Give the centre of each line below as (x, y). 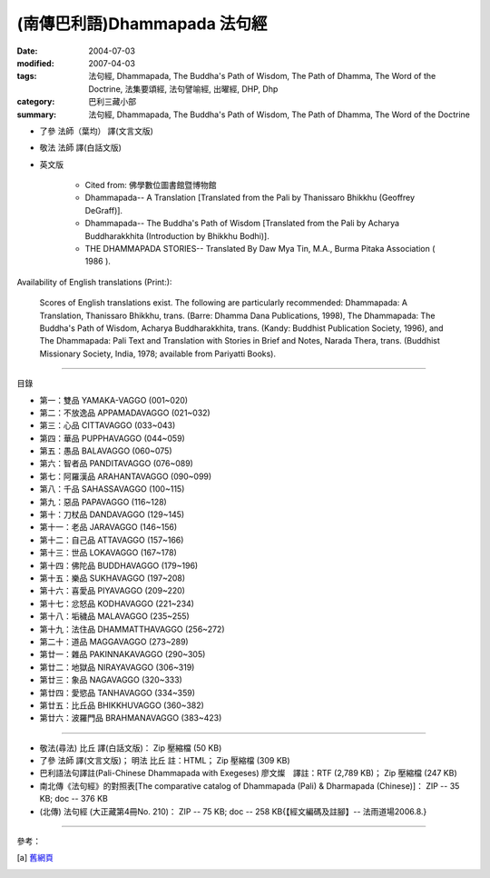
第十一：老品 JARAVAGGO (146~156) (108, 527)
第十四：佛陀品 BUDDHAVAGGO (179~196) (119, 565)
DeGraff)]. (103, 210)
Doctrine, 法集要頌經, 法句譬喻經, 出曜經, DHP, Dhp (183, 89)
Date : (27, 51)
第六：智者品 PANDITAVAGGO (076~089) (117, 464)
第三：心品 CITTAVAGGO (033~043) (108, 425)
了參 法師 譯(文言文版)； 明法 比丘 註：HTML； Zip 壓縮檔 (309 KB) (165, 761)
